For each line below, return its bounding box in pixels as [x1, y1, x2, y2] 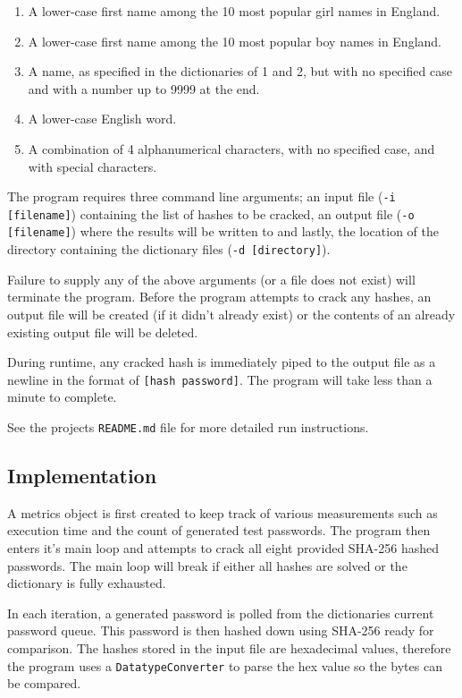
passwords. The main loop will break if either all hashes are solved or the [7, 556, 407, 575]
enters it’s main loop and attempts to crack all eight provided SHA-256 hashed [7, 539, 440, 558]
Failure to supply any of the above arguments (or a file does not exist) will [7, 269, 416, 288]
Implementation [7, 462, 157, 489]
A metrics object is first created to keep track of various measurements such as [7, 503, 438, 522]
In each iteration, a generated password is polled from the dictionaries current [7, 603, 434, 622]
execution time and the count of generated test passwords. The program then [7, 521, 431, 540]
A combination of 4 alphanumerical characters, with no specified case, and [28, 139, 435, 157]
